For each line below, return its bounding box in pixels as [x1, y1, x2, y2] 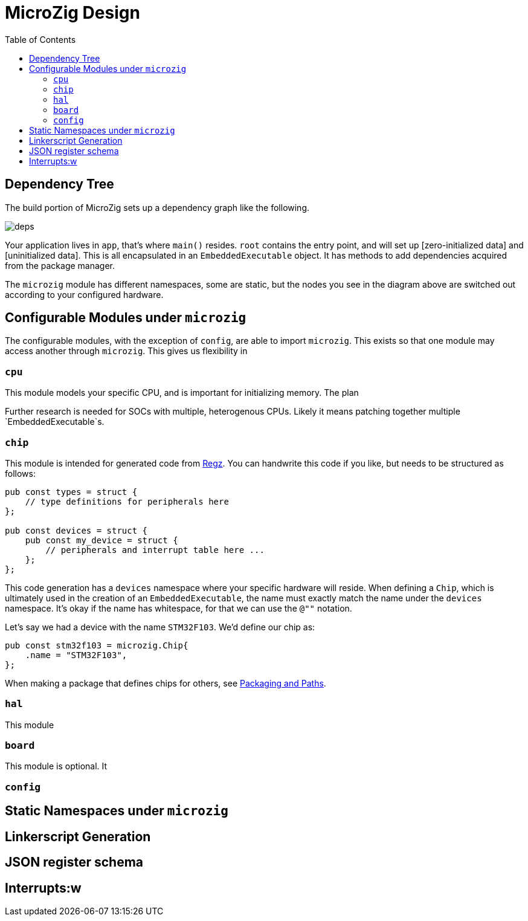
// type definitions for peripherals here [25, 496, 229, 506]
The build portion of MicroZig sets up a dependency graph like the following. [5, 202, 310, 213]
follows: [5, 468, 36, 479]
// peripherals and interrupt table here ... [45, 545, 265, 555]
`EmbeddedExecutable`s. [5, 416, 105, 427]
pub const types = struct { [5, 486, 138, 497]
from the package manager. [5, 260, 115, 271]
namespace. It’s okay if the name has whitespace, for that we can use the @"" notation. [5, 603, 352, 613]
